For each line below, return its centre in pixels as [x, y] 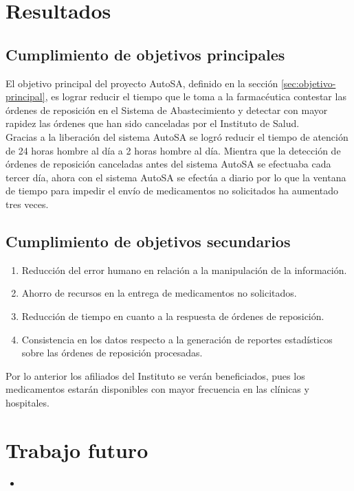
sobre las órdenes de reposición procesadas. [112, 353]
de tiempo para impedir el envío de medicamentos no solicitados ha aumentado [172, 191]
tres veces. [27, 204]
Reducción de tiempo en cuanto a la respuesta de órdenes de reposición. [173, 316]
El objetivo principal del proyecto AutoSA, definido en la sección [142, 83]
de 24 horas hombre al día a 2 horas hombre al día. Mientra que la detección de [173, 150]
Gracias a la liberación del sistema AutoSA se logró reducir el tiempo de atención [177, 136]
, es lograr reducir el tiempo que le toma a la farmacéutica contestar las [196, 96]
